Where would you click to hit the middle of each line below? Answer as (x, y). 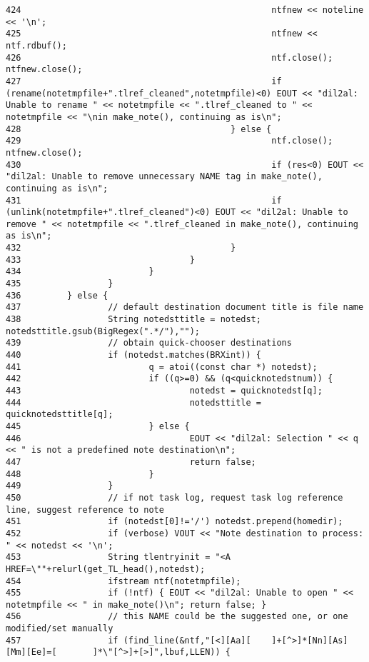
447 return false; (131, 462)
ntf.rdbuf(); (36, 45)
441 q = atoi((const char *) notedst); (162, 367)
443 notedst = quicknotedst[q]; (164, 391)
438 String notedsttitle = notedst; (133, 320)
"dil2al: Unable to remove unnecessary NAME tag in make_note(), (164, 177)
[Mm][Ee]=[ (31, 652)
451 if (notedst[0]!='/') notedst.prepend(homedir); (175, 522)
